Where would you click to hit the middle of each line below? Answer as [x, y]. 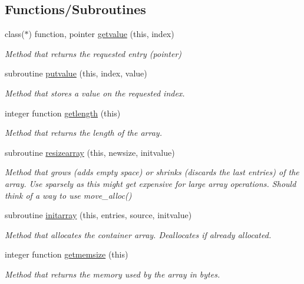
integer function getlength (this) [63, 113]
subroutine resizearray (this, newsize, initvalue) [90, 152]
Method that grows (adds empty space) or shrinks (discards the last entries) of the [152, 172]
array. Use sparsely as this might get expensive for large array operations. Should [151, 183]
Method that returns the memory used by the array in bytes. [113, 274]
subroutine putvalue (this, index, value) [76, 73]
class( [15, 34]
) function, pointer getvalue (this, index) [101, 34]
